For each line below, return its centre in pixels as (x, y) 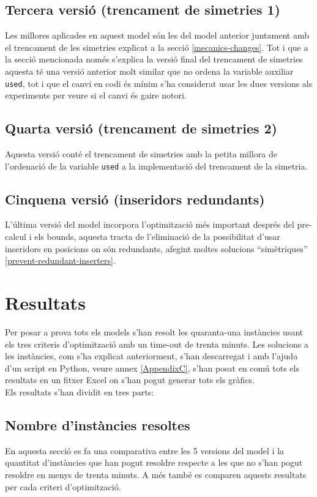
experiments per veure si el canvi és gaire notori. (96, 95)
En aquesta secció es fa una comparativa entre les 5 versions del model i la (145, 450)
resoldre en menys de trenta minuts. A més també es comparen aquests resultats (156, 474)
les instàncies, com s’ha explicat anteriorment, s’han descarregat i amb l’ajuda (151, 356)
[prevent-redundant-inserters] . (60, 260)
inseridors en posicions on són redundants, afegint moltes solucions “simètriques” (156, 248)
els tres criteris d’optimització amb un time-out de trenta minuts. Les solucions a (157, 344)
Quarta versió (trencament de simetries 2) (141, 128)
